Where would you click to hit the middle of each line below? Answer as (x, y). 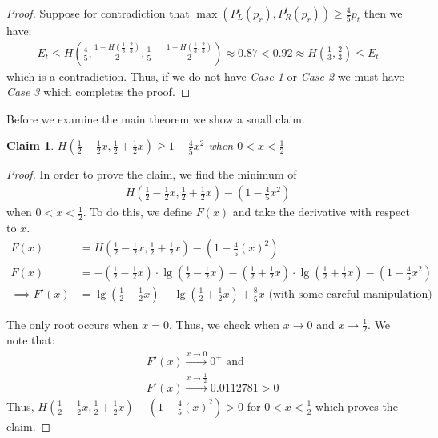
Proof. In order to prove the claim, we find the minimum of (152, 174)
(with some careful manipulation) (350, 294)
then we (383, 13)
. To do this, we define (137, 212)
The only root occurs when (72, 324)
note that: (31, 340)
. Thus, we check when (225, 324)
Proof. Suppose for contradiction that (98, 13)
